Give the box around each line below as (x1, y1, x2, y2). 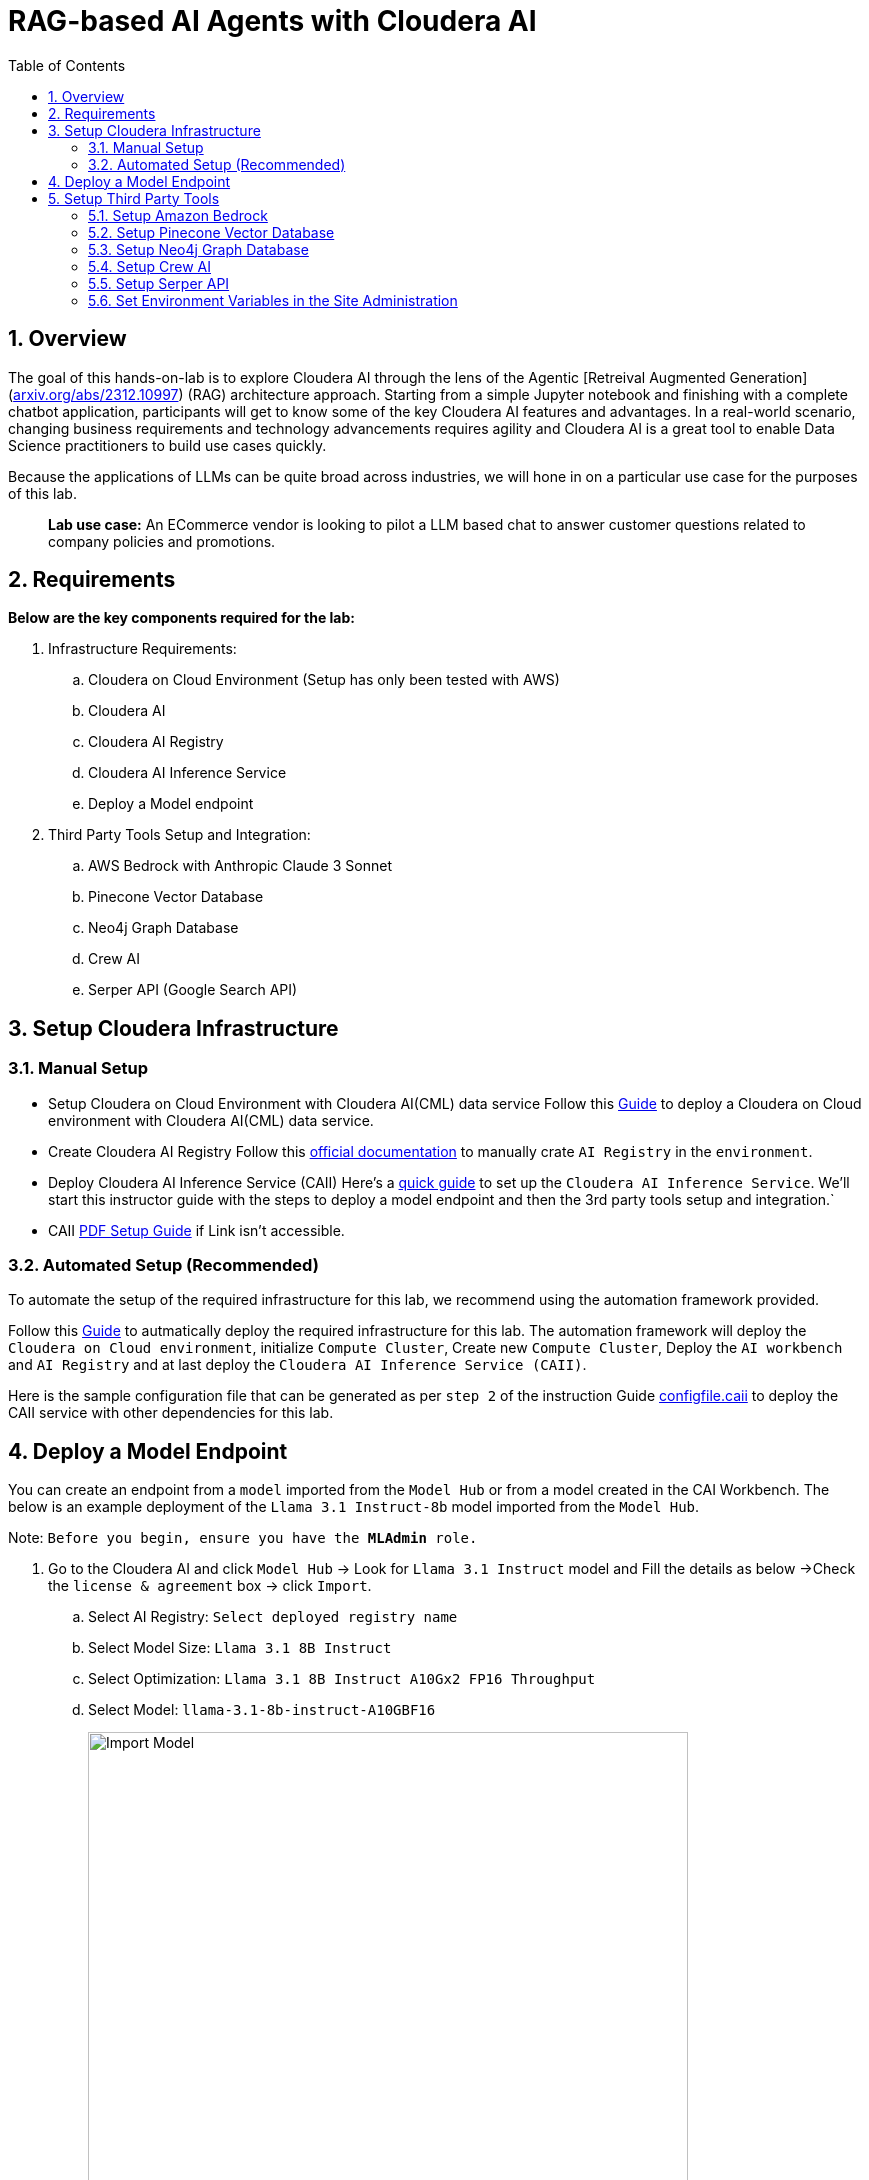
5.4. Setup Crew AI (88, 257, 212, 275)
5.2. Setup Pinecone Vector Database (88, 223, 335, 241)
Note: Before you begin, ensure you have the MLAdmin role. (8, 1529, 478, 1547)
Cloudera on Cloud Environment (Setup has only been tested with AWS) (88, 671, 560, 689)
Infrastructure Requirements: (48, 640, 237, 658)
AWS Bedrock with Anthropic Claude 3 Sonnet (88, 857, 392, 875)
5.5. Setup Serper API (88, 274, 230, 292)
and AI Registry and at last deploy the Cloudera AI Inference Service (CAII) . (8, 1356, 587, 1374)
